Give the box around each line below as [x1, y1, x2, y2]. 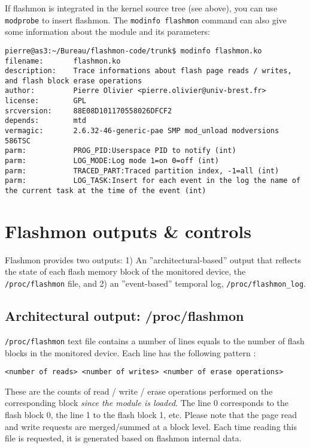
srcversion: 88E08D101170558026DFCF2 [5, 106, 172, 115]
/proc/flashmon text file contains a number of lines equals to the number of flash [5, 334, 305, 347]
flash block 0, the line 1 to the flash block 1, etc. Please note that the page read [5, 408, 297, 420]
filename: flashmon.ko [5, 56, 121, 65]
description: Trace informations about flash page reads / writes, [5, 67, 292, 76]
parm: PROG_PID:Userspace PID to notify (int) [5, 146, 236, 155]
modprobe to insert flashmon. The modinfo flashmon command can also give [5, 13, 287, 26]
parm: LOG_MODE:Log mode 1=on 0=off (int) [5, 157, 219, 166]
